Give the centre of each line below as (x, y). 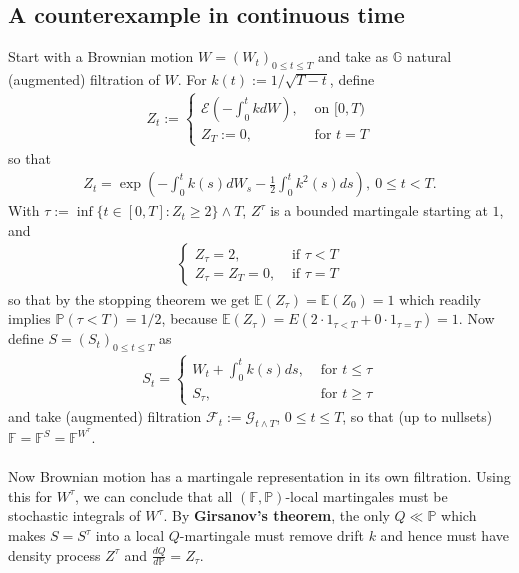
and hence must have (444, 535)
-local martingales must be (366, 495)
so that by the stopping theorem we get (129, 298)
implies (29, 318)
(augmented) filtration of (84, 79)
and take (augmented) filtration (105, 416)
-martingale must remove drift (271, 535)
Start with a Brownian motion (101, 56)
